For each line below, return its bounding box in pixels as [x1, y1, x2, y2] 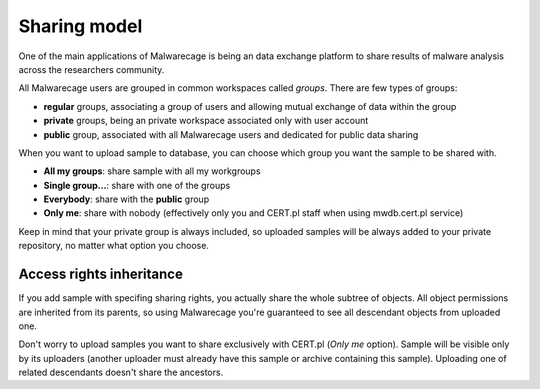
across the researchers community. [18, 63, 165, 75]
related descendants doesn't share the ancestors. [18, 366, 224, 379]
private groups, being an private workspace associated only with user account [43, 115, 369, 127]
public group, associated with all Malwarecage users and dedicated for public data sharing [43, 128, 419, 140]
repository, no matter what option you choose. [18, 240, 210, 252]
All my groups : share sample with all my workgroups [43, 165, 261, 177]
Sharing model [18, 15, 143, 37]
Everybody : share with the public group [43, 193, 210, 205]
